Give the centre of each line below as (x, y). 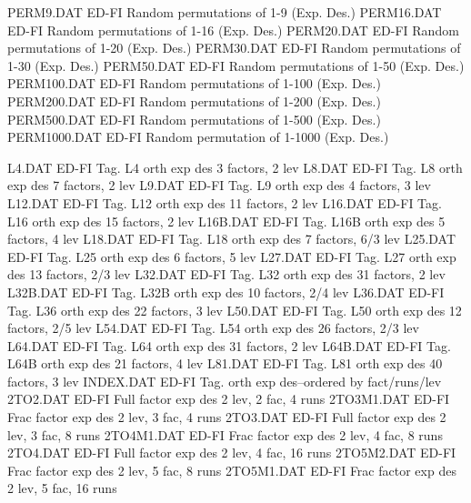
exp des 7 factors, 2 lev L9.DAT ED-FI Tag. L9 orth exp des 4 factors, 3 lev (219, 185)
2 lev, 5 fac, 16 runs (62, 488)
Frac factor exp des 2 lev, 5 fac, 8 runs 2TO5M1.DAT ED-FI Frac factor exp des (232, 470)
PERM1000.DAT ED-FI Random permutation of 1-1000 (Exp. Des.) (198, 137)
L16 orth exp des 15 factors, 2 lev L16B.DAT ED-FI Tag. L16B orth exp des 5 (226, 221)
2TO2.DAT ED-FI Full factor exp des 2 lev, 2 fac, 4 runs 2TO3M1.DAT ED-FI (229, 399)
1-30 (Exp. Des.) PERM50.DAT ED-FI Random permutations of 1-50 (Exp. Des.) (236, 65)
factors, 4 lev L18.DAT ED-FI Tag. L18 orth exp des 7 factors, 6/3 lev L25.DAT (232, 239)
